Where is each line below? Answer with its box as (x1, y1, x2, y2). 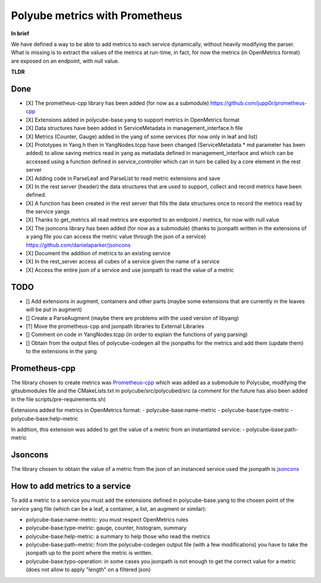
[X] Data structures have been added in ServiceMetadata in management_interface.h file (26, 125, 243, 132)
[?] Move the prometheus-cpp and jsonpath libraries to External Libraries (26, 322, 204, 330)
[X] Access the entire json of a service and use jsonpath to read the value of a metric (26, 266, 234, 274)
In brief (11, 30, 30, 37)
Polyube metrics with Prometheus (11, 9, 182, 22)
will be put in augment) (26, 306, 83, 313)
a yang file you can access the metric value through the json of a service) (26, 233, 206, 240)
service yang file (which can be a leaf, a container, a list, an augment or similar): (11, 505, 207, 512)
